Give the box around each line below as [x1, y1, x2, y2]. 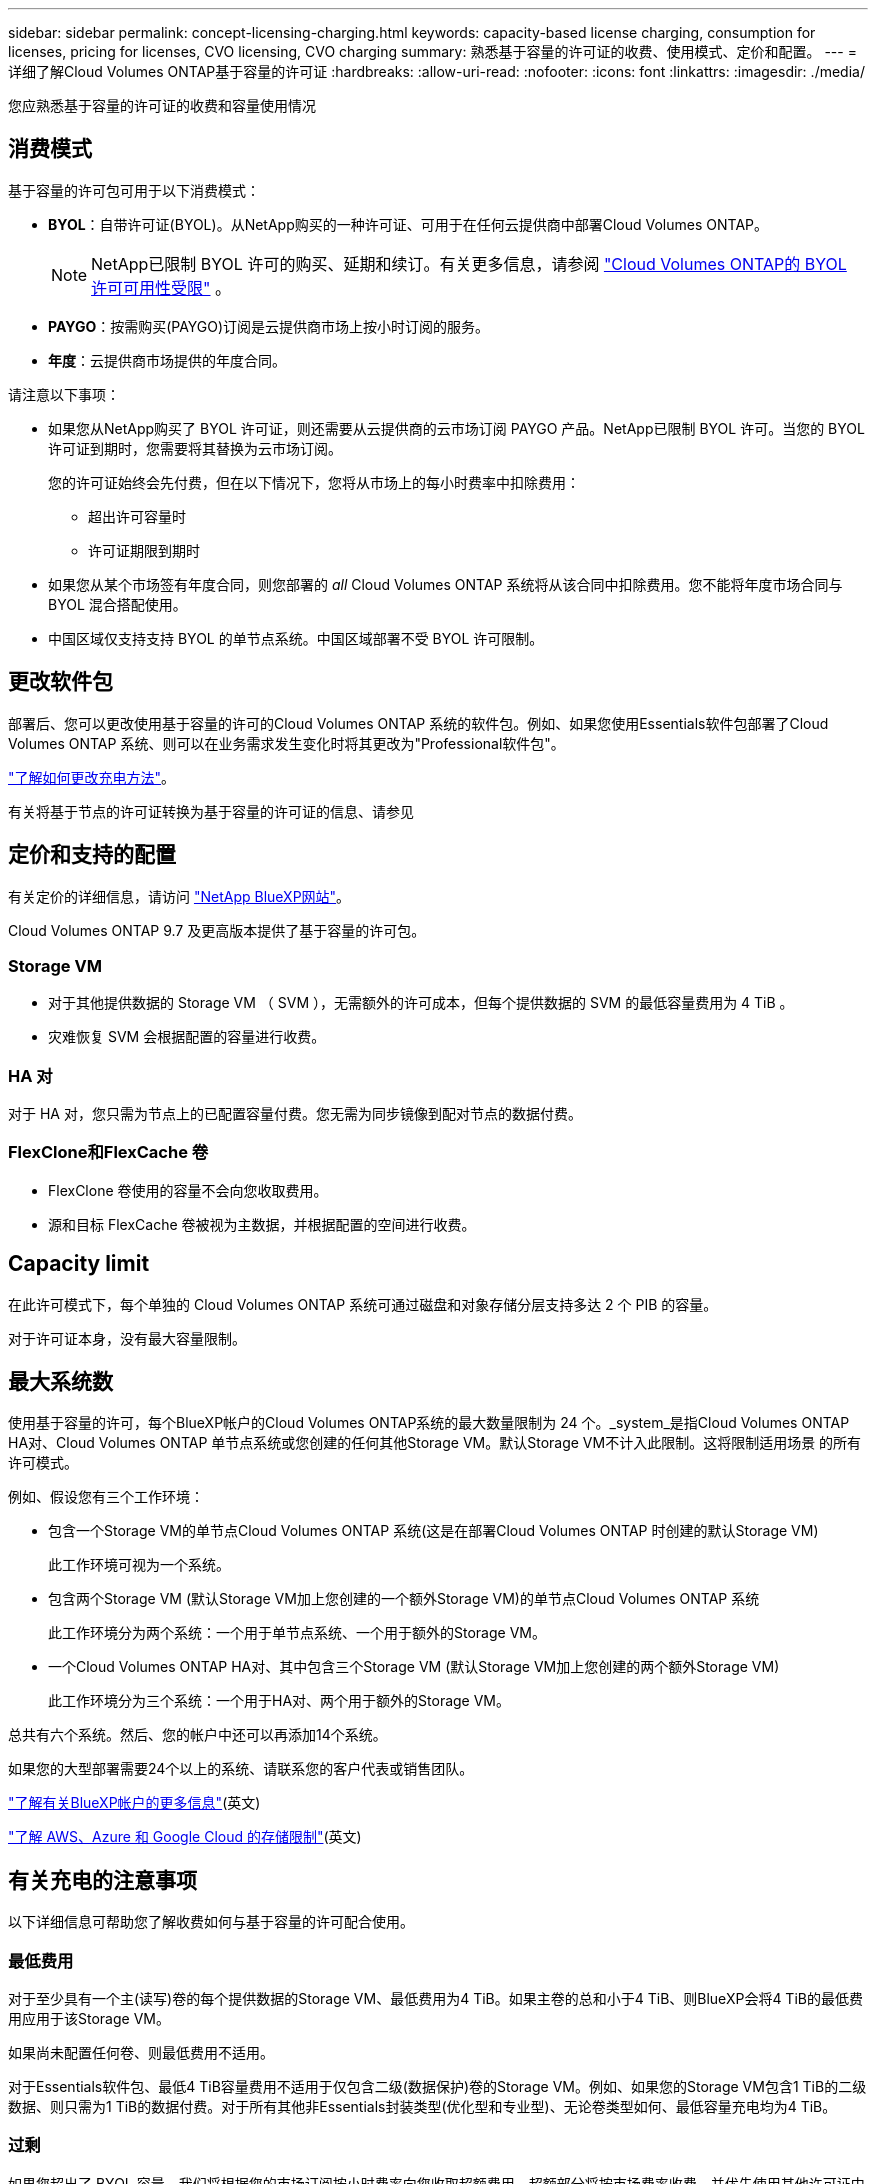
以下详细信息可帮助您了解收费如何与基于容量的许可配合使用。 [8, 1913, 414, 1931]
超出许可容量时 [88, 507, 186, 525]
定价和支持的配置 [8, 842, 176, 868]
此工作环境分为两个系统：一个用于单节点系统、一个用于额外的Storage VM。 [48, 1624, 546, 1642]
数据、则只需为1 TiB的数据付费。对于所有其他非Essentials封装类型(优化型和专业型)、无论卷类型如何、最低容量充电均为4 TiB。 [8, 2098, 837, 2116]
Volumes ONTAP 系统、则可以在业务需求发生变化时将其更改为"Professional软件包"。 [8, 734, 565, 752]
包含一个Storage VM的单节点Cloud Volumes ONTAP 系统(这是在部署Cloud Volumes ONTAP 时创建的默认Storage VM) [48, 1522, 819, 1540]
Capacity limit [8, 1251, 150, 1277]
